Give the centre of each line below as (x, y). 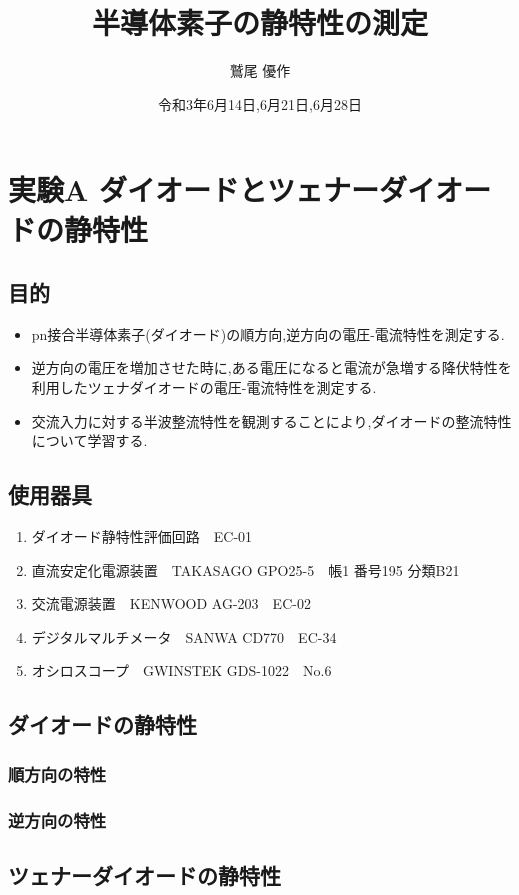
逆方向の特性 (57, 819)
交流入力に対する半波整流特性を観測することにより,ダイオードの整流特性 (271, 420)
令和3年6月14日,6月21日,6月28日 (260, 103)
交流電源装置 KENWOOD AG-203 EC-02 (171, 603)
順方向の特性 (57, 773)
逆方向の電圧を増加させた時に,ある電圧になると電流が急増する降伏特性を (271, 367)
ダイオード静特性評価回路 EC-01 (142, 536)
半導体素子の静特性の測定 (259, 22)
